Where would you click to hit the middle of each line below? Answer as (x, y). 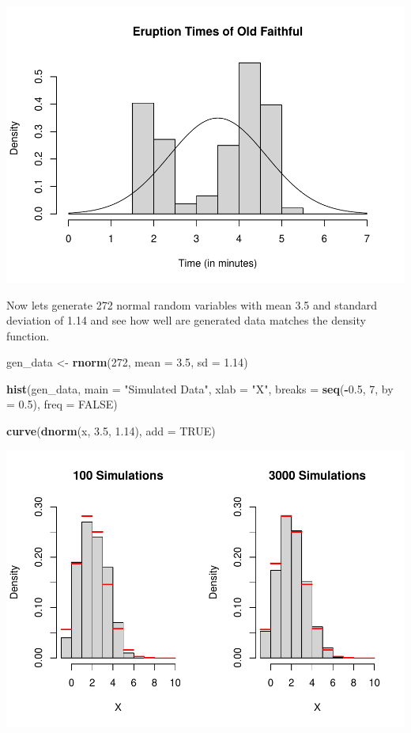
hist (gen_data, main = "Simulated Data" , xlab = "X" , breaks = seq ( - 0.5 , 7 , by (200, 388)
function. (28, 335)
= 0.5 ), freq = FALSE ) (62, 404)
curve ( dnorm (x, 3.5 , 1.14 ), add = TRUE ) (111, 431)
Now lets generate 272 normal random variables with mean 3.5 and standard (192, 304)
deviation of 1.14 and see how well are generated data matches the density (186, 320)
